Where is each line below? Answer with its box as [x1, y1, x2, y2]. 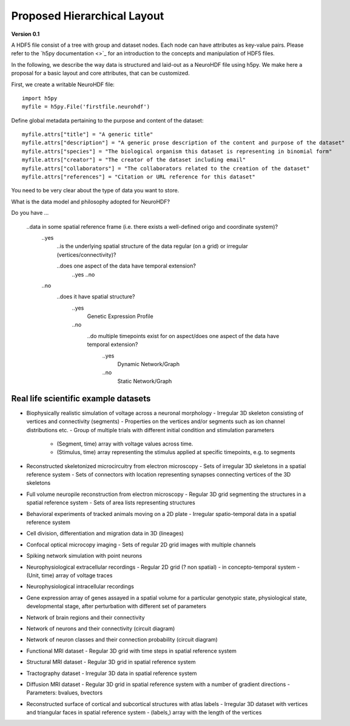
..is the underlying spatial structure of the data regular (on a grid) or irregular [56, 243, 248, 250]
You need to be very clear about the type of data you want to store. [11, 187, 180, 194]
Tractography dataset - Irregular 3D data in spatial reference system [26, 670, 197, 677]
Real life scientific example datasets [11, 393, 151, 404]
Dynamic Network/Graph [117, 361, 180, 368]
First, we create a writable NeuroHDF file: [11, 81, 115, 88]
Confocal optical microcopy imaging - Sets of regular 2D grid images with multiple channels [26, 541, 256, 548]
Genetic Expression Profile [87, 313, 154, 320]
